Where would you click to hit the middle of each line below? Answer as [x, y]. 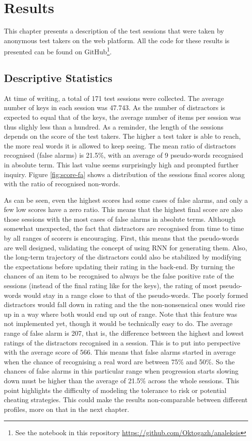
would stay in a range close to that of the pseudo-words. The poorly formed [136, 295]
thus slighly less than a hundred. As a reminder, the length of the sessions [114, 126]
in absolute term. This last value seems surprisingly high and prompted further [121, 164]
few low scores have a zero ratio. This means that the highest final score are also [123, 209]
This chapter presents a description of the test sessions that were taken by [114, 31]
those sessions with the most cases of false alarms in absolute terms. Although [120, 219]
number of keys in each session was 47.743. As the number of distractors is [115, 107]
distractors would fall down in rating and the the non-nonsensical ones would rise [125, 304]
